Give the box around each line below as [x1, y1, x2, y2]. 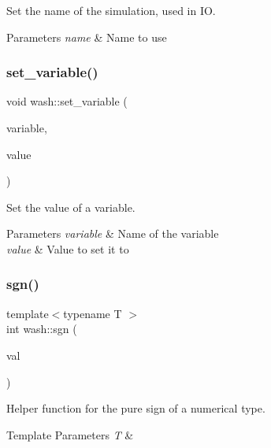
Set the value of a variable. [6, 198, 135, 215]
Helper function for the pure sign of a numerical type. [6, 400, 265, 417]
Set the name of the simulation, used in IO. [6, 2, 216, 18]
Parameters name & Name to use [6, 28, 167, 45]
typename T [63, 305, 122, 321]
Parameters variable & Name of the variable [6, 225, 219, 242]
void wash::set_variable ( [6, 93, 128, 109]
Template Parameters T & [6, 426, 134, 442]
